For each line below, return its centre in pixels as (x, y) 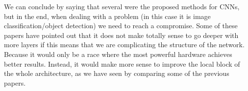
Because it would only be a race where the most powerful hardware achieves (118, 54)
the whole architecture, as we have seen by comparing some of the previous (117, 73)
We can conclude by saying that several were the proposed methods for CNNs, (122, 6)
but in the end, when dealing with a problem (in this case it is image (107, 16)
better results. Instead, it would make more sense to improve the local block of (122, 64)
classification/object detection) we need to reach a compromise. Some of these (121, 26)
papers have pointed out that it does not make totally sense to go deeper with (121, 35)
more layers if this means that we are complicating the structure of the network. (124, 45)
